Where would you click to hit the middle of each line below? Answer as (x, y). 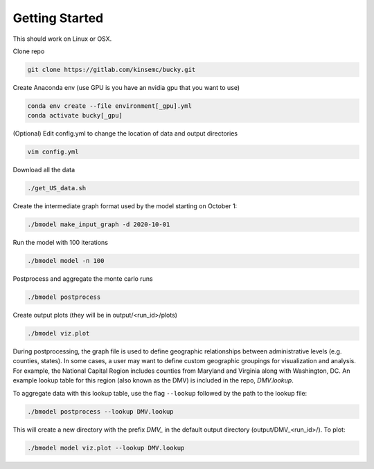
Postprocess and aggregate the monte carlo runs (83, 279)
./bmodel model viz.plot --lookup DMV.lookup (106, 448)
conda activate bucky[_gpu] (75, 116)
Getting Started (58, 18)
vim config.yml (53, 152)
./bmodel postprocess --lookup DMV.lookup (100, 411)
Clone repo (29, 51)
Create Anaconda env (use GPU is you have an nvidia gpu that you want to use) (126, 87)
